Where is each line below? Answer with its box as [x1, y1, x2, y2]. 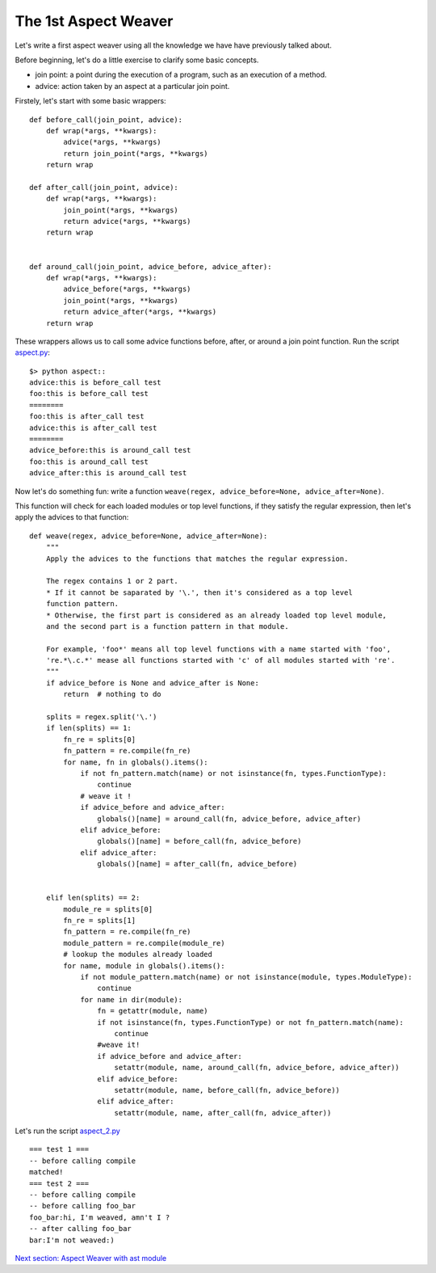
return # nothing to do [63, 689, 161, 699]
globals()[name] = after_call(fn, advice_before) [97, 859, 298, 869]
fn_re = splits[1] [63, 916, 136, 925]
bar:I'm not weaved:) [29, 1235, 115, 1245]
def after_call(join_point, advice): [29, 183, 179, 192]
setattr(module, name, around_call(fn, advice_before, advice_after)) [114, 1063, 400, 1073]
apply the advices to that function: [15, 512, 129, 522]
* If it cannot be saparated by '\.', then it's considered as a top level [45, 588, 353, 597]
